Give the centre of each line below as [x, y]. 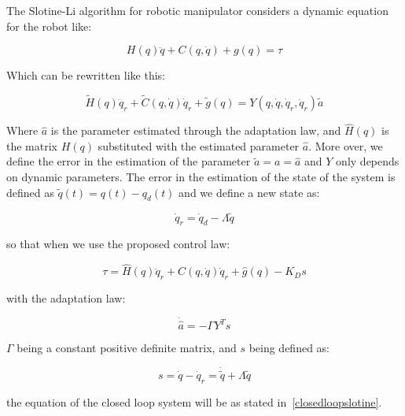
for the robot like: [49, 26]
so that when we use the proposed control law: [118, 244]
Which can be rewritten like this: [86, 75]
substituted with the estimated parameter [199, 145]
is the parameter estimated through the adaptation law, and [196, 130]
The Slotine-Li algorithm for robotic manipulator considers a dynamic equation [197, 10]
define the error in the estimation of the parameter [129, 161]
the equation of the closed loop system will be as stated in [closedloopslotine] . [194, 401]
